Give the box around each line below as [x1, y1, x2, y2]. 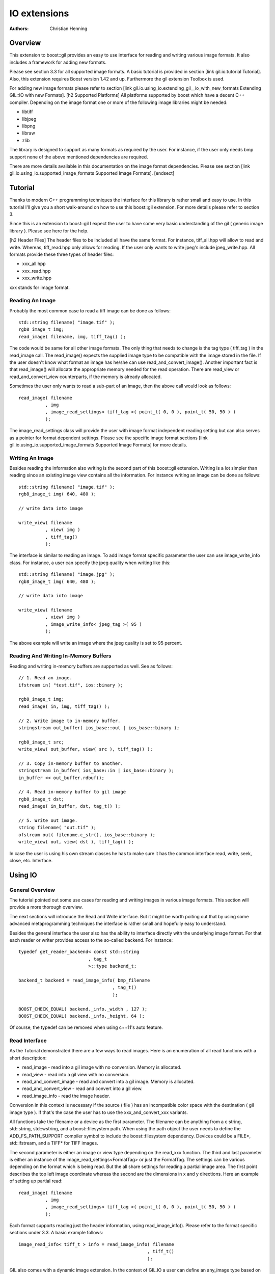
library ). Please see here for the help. [9, 227, 89, 234]
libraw [22, 130, 35, 136]
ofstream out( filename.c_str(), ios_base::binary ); [18, 832, 155, 838]
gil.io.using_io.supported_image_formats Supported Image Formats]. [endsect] [9, 170, 175, 176]
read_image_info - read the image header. [22, 1093, 111, 1099]
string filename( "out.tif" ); [18, 825, 97, 831]
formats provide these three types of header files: [9, 251, 114, 257]
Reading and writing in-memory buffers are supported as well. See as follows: [9, 663, 173, 669]
